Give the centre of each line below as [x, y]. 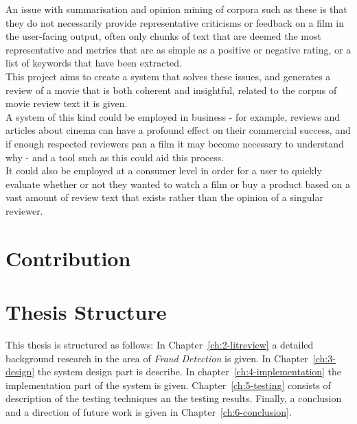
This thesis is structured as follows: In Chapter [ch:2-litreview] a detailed [160, 344]
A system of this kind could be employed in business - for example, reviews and [173, 116]
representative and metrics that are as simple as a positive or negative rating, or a [178, 49]
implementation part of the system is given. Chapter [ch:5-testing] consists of [168, 385]
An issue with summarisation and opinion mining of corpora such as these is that [176, 9]
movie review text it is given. [67, 103]
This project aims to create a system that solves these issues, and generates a [168, 76]
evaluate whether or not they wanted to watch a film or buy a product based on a [178, 184]
